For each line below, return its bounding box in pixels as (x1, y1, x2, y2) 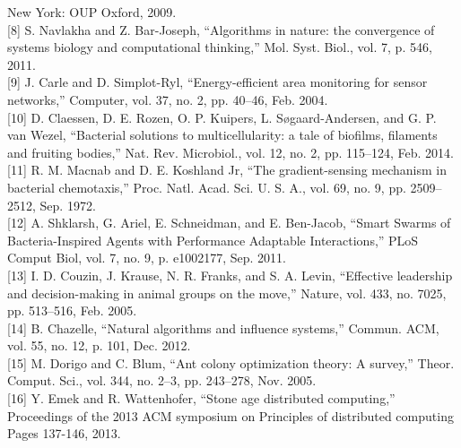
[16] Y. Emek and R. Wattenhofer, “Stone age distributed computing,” (7, 389, 396, 408)
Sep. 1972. (39, 195, 96, 214)
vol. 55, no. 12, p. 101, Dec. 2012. (7, 336, 191, 355)
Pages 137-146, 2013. (7, 424, 121, 443)
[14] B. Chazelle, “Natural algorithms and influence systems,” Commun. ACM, (7, 318, 439, 337)
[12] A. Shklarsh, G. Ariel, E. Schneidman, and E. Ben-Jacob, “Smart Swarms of (7, 213, 451, 232)
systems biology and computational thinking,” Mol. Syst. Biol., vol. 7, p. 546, (7, 38, 432, 56)
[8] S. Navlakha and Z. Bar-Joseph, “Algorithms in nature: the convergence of (7, 20, 435, 39)
